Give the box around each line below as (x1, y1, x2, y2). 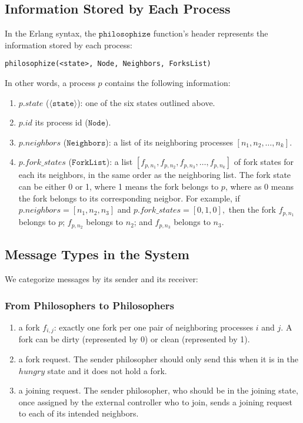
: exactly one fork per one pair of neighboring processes (54, 320, 254, 333)
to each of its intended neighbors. (18, 407, 139, 419)
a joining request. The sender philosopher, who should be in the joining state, (18, 384, 298, 396)
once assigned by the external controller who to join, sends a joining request (18, 395, 293, 408)
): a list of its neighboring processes (105, 136, 233, 148)
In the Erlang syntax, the (5, 27, 96, 39)
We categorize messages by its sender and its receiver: (5, 273, 198, 285)
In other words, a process (5, 77, 95, 89)
